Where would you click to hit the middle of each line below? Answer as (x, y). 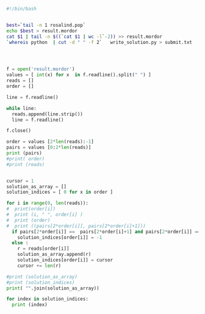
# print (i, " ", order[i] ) (45, 214)
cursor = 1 (20, 181)
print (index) (30, 305)
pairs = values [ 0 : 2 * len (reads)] (49, 148)
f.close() (19, 131)
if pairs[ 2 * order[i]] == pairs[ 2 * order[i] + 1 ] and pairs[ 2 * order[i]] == (106, 232)
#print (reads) (26, 164)
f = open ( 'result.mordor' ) (41, 69)
